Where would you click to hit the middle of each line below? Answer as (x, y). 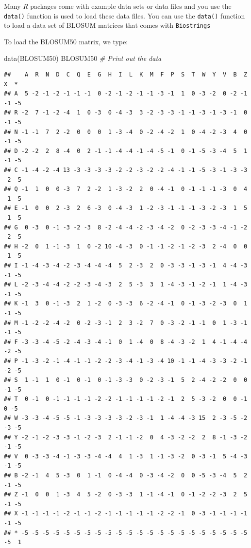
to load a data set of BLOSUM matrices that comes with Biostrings (107, 25)
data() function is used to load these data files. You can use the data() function (125, 15)
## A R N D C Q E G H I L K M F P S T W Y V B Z (126, 75)
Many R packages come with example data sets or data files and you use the (118, 6)
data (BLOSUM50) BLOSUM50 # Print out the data (83, 58)
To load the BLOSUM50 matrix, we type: (66, 41)
